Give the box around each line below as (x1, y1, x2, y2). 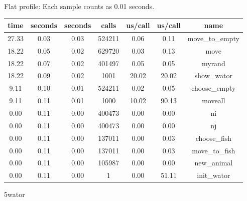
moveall (202, 95, 225, 106)
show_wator (194, 70, 232, 81)
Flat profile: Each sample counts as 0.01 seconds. (4, 1, 155, 11)
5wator (4, 189, 25, 199)
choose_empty (191, 83, 236, 93)
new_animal (194, 157, 233, 168)
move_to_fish (192, 145, 235, 155)
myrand (201, 58, 225, 68)
